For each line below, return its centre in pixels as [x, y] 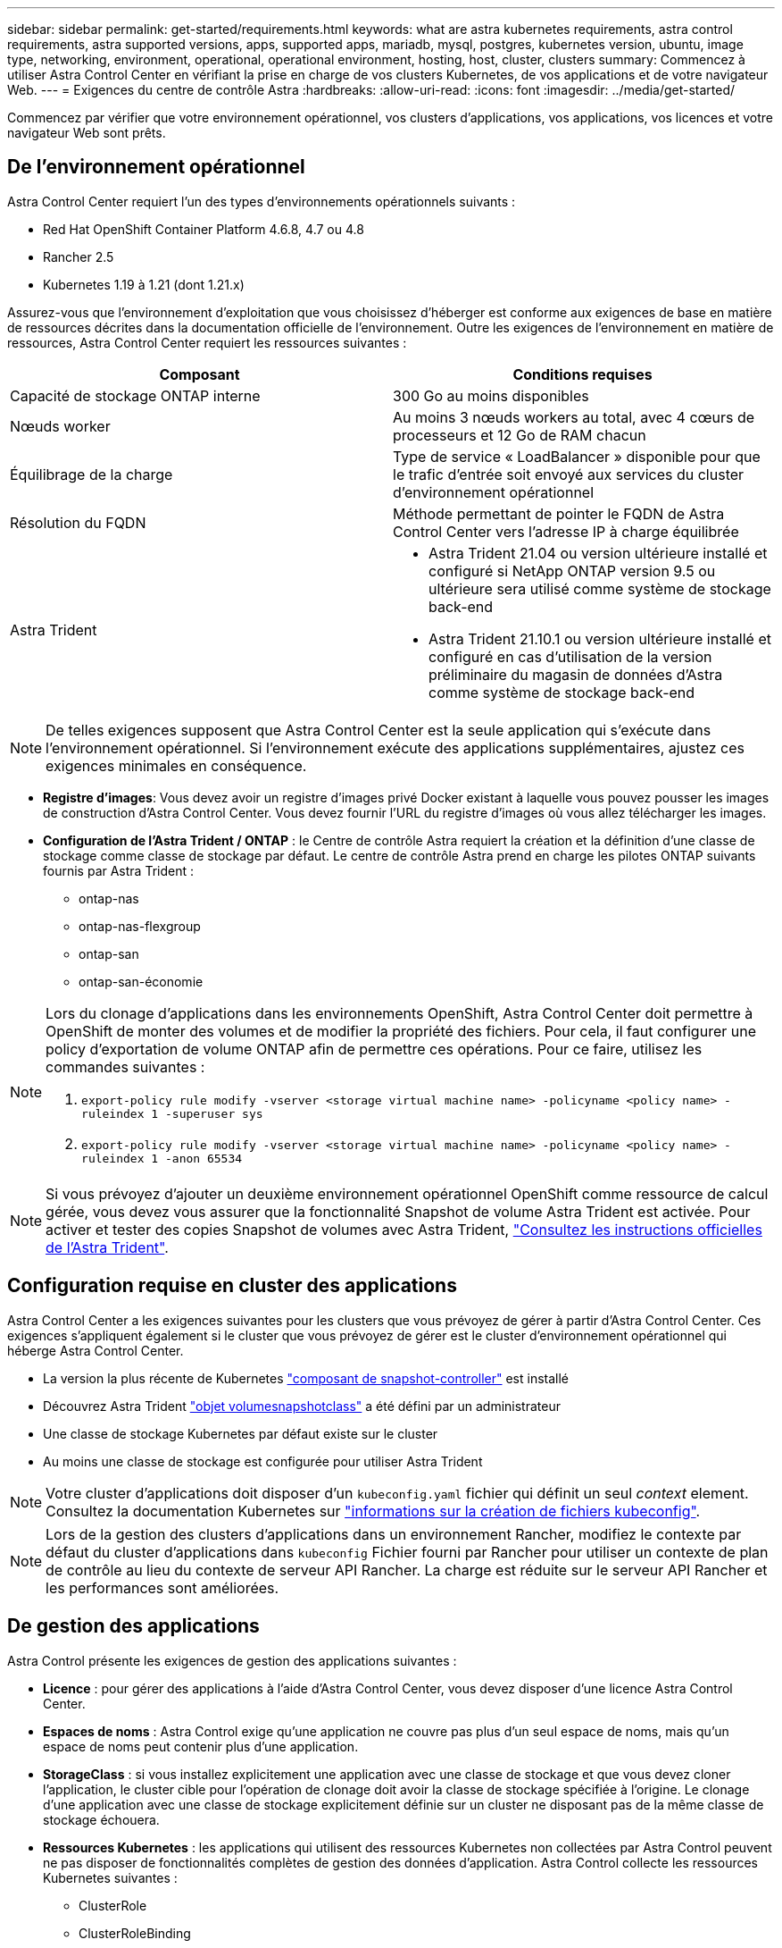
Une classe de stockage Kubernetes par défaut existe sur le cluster [241, 1433]
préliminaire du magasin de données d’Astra [576, 674]
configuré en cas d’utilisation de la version [570, 656]
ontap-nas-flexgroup [140, 926]
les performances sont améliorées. [162, 1587]
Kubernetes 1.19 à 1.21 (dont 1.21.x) [144, 284]
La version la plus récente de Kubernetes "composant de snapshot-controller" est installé [306, 1378]
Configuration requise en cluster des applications [232, 1286]
